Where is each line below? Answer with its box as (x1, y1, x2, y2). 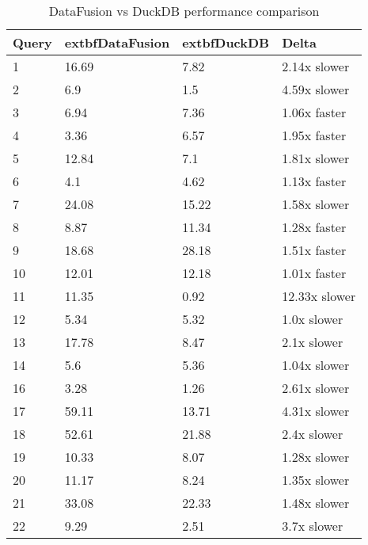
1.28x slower (282, 448, 350, 466)
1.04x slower (282, 356, 350, 374)
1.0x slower (282, 310, 343, 328)
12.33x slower (282, 287, 356, 305)
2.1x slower (282, 333, 343, 351)
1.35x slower (282, 471, 350, 489)
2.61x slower (282, 379, 350, 397)
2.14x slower (282, 57, 350, 75)
